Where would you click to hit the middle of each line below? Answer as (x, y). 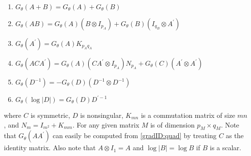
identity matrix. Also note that (50, 148)
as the (235, 135)
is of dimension (173, 124)
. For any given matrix (106, 124)
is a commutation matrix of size (188, 115)
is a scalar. (226, 148)
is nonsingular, (102, 115)
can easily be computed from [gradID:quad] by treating (134, 135)
